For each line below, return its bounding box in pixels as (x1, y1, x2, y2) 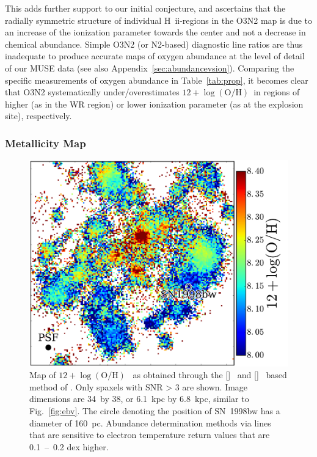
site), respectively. (5, 109, 72, 122)
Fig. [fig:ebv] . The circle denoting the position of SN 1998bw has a (29, 404, 280, 417)
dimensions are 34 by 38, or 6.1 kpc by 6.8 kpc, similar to (29, 392, 249, 405)
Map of (29, 368, 56, 381)
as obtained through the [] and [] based (133, 368, 287, 381)
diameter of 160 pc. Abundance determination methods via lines (29, 416, 271, 429)
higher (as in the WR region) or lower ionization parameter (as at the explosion (5, 97, 304, 110)
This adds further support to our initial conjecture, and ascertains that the (5, 2, 286, 14)
